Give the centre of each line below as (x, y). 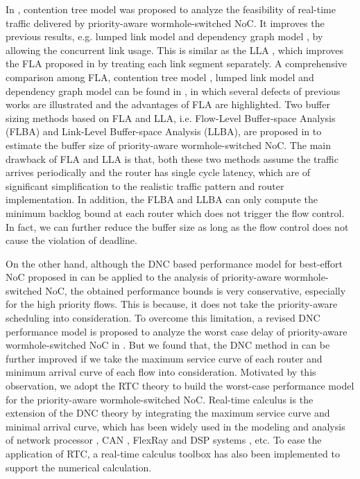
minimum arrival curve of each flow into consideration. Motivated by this (161, 372)
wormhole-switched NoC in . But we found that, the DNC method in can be (168, 345)
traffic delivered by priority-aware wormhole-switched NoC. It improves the (165, 23)
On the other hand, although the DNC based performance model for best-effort (174, 263)
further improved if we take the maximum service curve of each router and (164, 358)
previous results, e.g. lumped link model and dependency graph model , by (164, 36)
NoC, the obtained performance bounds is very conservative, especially (196, 290)
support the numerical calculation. (79, 467)
